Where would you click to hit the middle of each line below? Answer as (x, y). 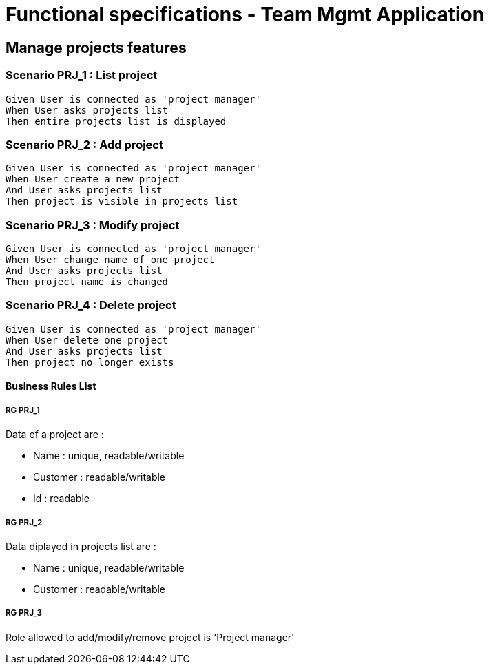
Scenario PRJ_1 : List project (82, 75)
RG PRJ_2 (24, 522)
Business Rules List (51, 386)
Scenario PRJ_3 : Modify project (93, 225)
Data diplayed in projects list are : (81, 546)
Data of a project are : (55, 435)
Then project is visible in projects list (122, 201)
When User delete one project (87, 340)
